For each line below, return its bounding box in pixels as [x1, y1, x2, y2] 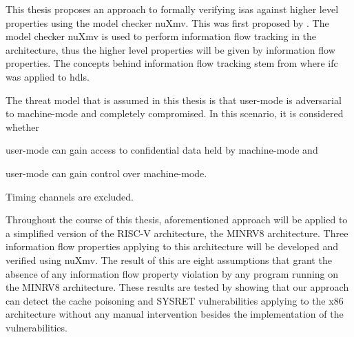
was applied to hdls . [6, 69, 90, 83]
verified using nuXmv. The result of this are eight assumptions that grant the [6, 252, 332, 267]
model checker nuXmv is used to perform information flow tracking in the [6, 29, 317, 43]
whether [6, 119, 40, 134]
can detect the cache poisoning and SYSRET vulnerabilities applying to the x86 [6, 293, 344, 307]
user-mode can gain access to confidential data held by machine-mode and [6, 143, 318, 157]
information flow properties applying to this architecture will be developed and [6, 239, 339, 254]
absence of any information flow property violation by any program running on [6, 266, 338, 280]
